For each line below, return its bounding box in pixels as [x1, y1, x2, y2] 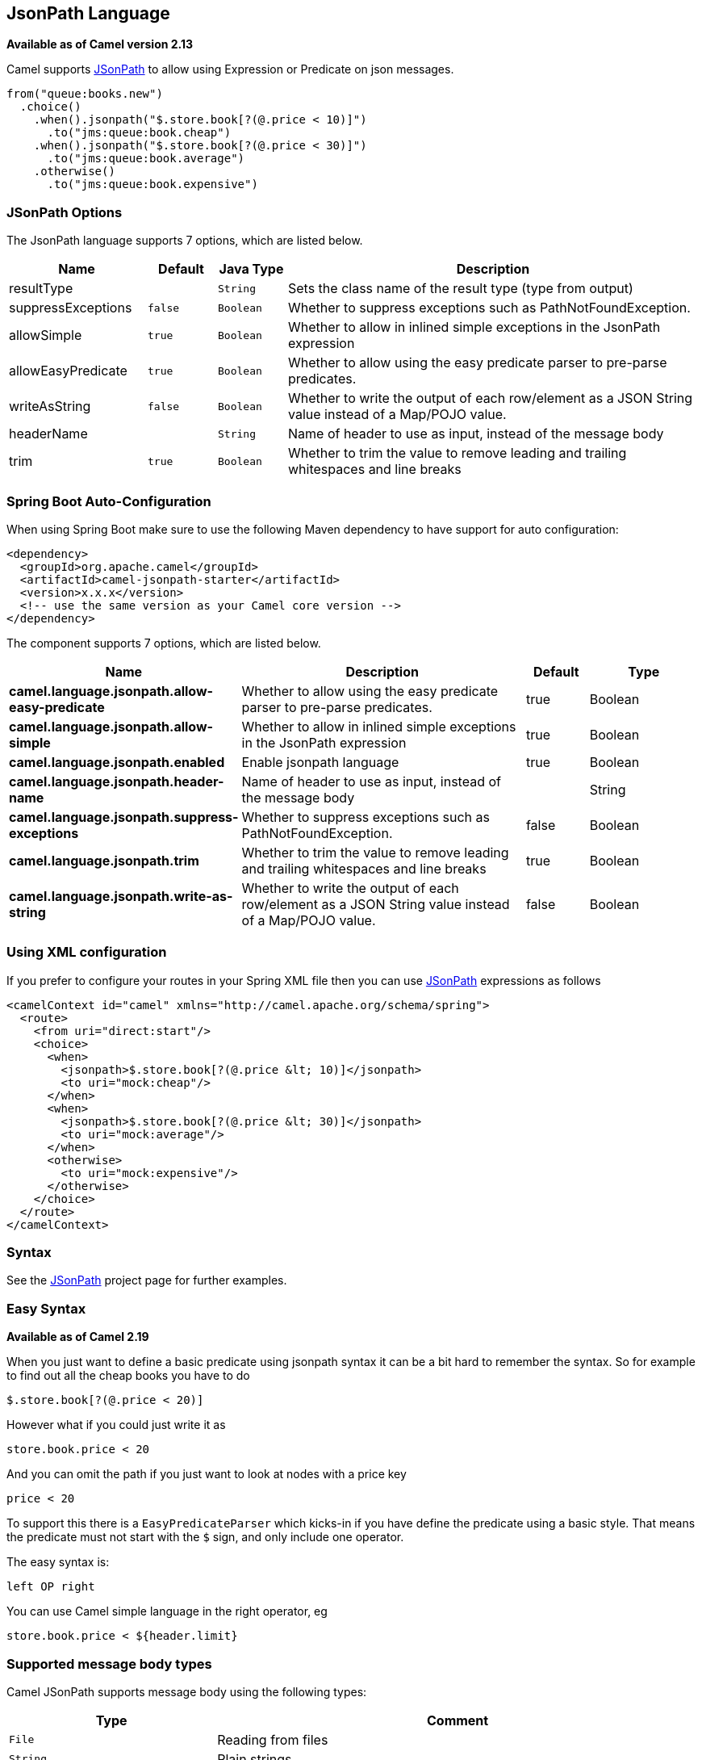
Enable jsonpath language [241, 753, 399, 770]
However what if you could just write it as [6, 1418, 226, 1432]
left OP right [6, 1580, 95, 1594]
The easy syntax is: [6, 1555, 110, 1569]
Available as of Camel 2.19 [6, 1330, 149, 1344]
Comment [426, 1712, 489, 1729]
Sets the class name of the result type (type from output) [288, 280, 633, 297]
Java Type [219, 261, 284, 278]
